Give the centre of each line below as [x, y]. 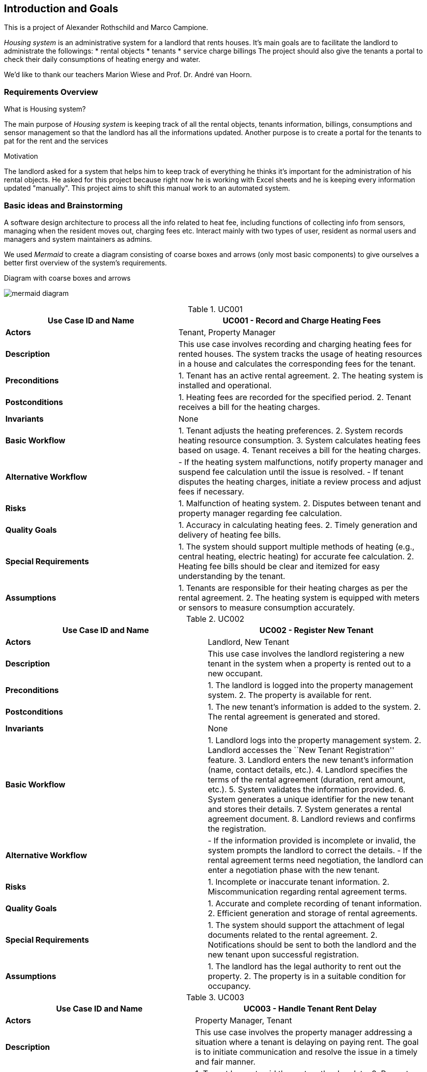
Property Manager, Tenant [243, 1020]
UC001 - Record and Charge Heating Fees [302, 320]
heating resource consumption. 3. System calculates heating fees [299, 440]
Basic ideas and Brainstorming [63, 205]
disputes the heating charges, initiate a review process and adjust [300, 481]
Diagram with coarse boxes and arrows [67, 278]
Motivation [21, 156]
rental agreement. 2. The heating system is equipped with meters [299, 597]
